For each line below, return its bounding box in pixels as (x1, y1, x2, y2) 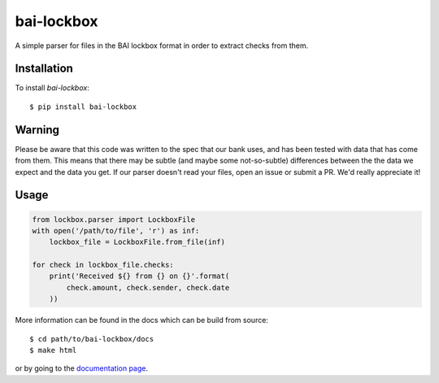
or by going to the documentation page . (15, 363, 148, 373)
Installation (15, 62, 73, 76)
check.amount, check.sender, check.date (66, 283, 230, 292)
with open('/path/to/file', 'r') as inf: (32, 226, 200, 235)
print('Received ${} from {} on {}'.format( (49, 272, 230, 281)
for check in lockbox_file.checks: (32, 260, 174, 270)
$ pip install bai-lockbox (29, 102, 137, 111)
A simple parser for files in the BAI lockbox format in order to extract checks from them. (15, 41, 309, 50)
